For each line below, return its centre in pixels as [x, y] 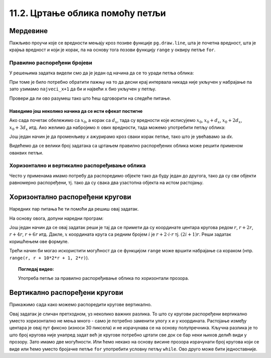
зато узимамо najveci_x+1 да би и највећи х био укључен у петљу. [83, 89]
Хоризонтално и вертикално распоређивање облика [78, 165]
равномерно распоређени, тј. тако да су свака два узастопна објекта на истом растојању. [106, 183]
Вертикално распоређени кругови [66, 293]
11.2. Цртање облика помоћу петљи [88, 13]
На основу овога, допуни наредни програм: [56, 218]
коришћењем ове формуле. [39, 241]
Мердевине [29, 31]
